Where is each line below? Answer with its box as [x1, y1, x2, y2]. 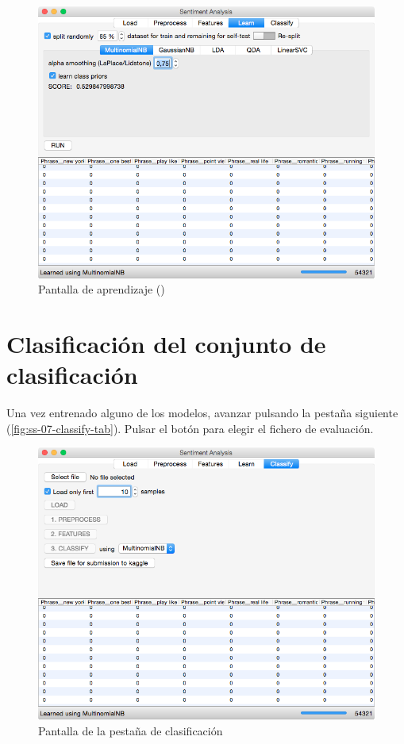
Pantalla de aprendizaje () [38, 281, 165, 297]
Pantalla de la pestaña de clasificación [38, 722, 223, 738]
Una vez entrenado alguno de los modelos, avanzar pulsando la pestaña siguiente [6, 405, 398, 421]
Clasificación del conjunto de [6, 328, 326, 360]
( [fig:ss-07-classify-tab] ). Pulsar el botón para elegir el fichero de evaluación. [6, 420, 374, 436]
